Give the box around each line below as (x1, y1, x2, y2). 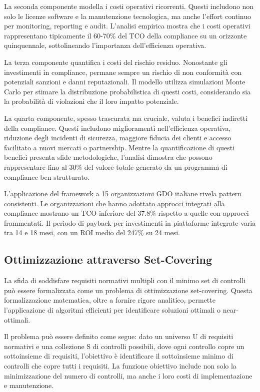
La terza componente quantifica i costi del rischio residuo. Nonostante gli (4, 56, 227, 67)
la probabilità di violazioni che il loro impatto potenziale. (4, 96, 179, 106)
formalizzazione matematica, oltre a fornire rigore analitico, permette (4, 295, 215, 305)
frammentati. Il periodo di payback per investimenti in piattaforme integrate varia (4, 217, 256, 228)
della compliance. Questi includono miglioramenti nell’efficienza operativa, (4, 122, 231, 133)
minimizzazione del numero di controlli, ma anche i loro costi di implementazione (4, 370, 252, 381)
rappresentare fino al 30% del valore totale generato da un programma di (4, 161, 227, 172)
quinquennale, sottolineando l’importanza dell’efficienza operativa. (4, 40, 206, 50)
